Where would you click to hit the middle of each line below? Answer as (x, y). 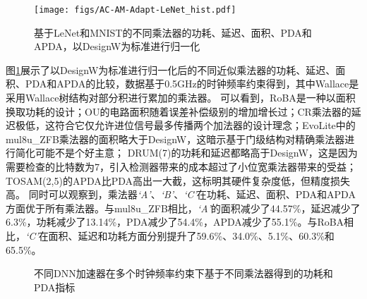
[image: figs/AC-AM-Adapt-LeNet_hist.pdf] (135, 10)
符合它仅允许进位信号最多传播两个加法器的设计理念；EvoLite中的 (205, 125)
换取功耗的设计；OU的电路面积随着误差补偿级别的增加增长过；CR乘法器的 (179, 111)
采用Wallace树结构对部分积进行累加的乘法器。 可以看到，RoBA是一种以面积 (181, 98)
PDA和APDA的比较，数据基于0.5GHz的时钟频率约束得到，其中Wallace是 (192, 84)
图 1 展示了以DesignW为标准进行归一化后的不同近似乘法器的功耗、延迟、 (171, 69)
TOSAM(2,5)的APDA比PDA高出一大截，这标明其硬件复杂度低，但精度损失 (178, 180)
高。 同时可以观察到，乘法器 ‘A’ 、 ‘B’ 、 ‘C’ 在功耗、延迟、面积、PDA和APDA (181, 194)
